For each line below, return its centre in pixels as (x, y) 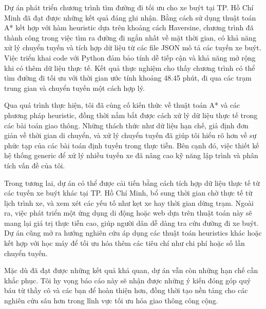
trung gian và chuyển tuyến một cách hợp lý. (74, 88)
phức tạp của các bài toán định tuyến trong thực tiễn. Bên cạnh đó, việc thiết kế (132, 145)
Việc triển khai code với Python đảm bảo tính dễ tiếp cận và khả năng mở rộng (130, 57)
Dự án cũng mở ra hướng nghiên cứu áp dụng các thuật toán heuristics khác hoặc (133, 233)
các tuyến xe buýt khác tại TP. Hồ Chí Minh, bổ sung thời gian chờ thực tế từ (128, 193)
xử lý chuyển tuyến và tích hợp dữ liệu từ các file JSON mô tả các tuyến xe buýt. (133, 47)
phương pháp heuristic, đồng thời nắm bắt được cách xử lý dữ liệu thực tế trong (131, 115)
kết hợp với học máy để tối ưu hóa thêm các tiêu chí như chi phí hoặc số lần (125, 243)
